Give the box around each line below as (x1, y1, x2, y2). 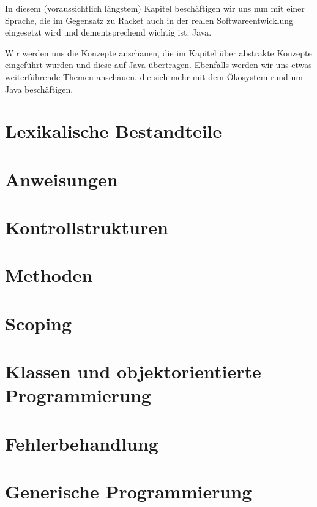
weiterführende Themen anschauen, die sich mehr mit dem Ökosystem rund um (5, 70, 303, 83)
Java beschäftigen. (5, 82, 73, 95)
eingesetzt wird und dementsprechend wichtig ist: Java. (5, 26, 212, 39)
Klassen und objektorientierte (5, 359, 261, 384)
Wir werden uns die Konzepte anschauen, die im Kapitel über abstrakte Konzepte (5, 46, 312, 59)
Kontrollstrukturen (5, 215, 168, 240)
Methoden (5, 262, 93, 288)
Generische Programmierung (5, 479, 252, 504)
